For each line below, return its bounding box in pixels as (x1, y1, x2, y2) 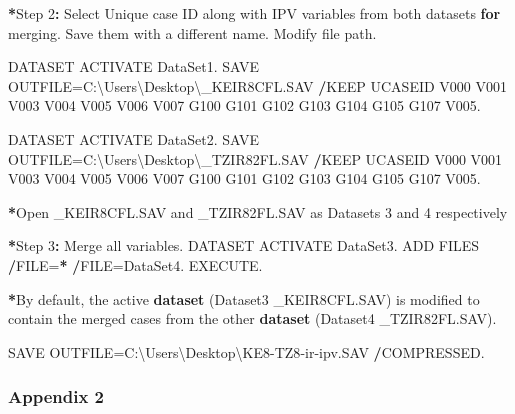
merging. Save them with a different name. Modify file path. (8, 22, 377, 43)
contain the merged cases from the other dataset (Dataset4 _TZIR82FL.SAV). (8, 308, 497, 329)
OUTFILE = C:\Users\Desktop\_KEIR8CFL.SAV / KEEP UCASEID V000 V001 (8, 75, 507, 96)
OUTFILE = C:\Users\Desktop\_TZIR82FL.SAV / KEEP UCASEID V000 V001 (8, 148, 503, 169)
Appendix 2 (8, 384, 104, 409)
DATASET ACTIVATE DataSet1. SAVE (8, 56, 260, 77)
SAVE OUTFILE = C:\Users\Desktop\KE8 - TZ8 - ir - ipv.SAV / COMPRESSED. (8, 341, 485, 362)
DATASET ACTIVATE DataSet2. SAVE (8, 128, 260, 149)
